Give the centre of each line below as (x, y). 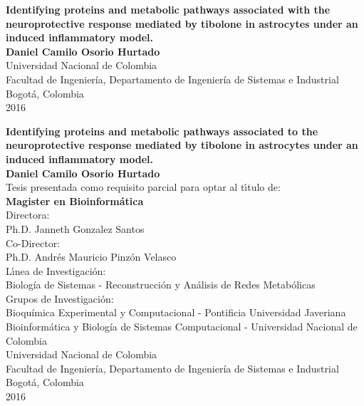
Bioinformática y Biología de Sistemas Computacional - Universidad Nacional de (182, 327)
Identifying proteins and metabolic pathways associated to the (162, 131)
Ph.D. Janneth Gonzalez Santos (75, 228)
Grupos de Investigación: (60, 298)
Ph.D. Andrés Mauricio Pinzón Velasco (91, 257)
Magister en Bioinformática (75, 201)
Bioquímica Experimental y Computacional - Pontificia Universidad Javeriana (176, 312)
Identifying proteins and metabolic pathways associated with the (168, 9)
